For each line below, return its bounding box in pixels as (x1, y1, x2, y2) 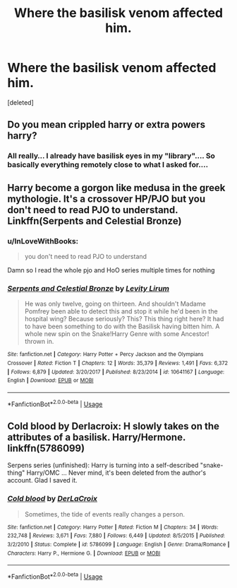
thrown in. (24, 338, 54, 346)
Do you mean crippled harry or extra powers (7, 119, 206, 131)
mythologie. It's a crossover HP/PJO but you (7, 192, 206, 204)
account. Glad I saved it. (7, 476, 78, 485)
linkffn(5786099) (7, 442, 85, 454)
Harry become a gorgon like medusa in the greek (7, 182, 226, 194)
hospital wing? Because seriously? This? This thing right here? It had (24, 315, 224, 323)
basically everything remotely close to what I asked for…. (7, 160, 209, 170)
